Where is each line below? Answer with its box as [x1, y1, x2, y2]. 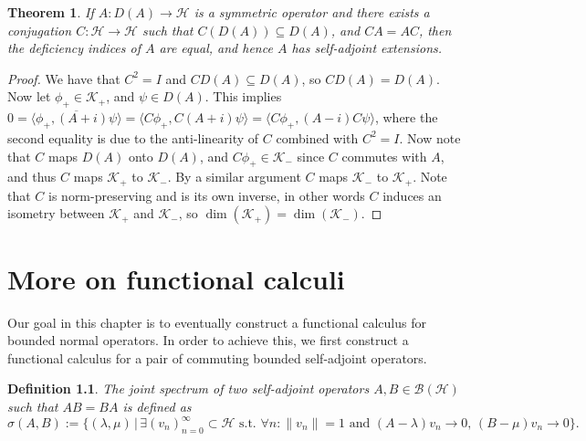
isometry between [7, 204, 105, 223]
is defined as [122, 396, 192, 415]
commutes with [341, 146, 427, 165]
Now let [7, 87, 51, 106]
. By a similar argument [167, 167, 301, 186]
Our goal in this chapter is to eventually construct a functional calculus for [7, 312, 426, 331]
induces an [382, 185, 442, 205]
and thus [7, 167, 57, 186]
